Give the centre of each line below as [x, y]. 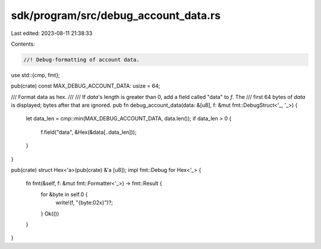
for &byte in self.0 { [64, 194]
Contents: [23, 44]
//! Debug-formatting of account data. [81, 60]
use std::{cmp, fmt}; [36, 75]
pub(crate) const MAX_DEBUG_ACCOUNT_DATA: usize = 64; [86, 86]
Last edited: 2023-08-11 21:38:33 [52, 33]
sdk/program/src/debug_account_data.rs [116, 15]
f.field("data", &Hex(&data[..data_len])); [89, 132]
